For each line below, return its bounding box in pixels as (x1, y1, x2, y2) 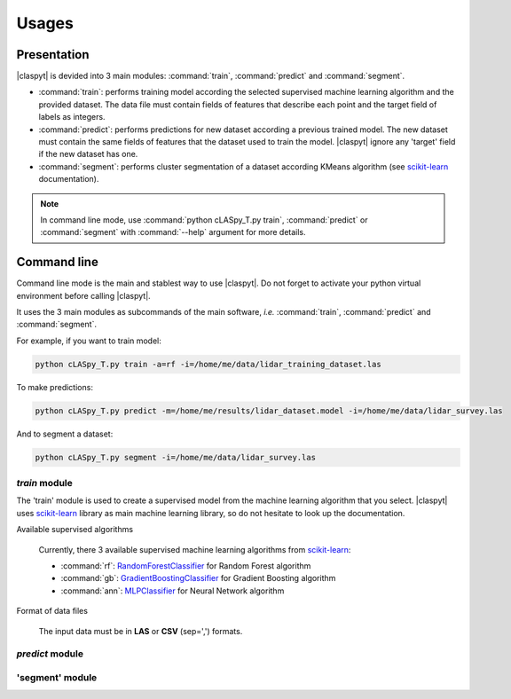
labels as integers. (38, 112, 106, 122)
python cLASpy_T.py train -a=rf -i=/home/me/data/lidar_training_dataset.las (35, 359, 381, 369)
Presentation (16, 47, 90, 62)
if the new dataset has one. (38, 149, 138, 160)
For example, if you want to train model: (16, 335, 161, 346)
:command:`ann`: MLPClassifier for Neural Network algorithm (60, 585, 285, 596)
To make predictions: (16, 381, 93, 392)
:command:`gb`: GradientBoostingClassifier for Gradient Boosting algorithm (60, 573, 336, 584)
